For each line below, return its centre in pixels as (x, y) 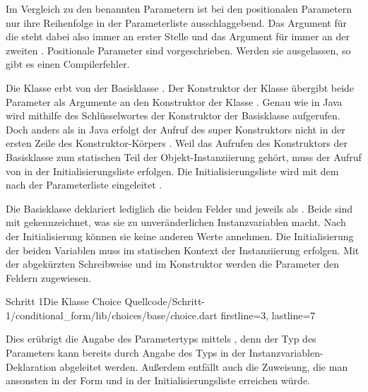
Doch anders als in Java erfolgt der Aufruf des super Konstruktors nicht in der (176, 129)
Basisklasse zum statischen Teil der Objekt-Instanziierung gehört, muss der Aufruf (184, 156)
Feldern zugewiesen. (48, 277)
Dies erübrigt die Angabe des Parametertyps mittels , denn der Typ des (161, 339)
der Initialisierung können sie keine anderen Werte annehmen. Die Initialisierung (180, 236)
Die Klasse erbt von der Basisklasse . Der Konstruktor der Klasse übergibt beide (180, 87)
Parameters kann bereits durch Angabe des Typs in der (126, 353)
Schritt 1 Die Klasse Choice (64, 301)
